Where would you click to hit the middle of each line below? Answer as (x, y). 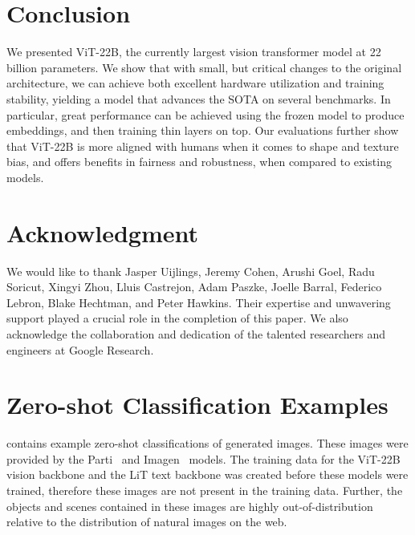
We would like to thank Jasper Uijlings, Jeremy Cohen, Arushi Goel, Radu (191, 271)
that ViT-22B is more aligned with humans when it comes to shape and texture (203, 146)
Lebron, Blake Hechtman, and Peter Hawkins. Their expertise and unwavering (199, 302)
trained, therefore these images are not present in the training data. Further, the (205, 490)
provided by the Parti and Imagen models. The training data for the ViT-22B (203, 458)
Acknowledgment (102, 232)
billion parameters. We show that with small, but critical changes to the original (204, 67)
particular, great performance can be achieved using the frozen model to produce (205, 114)
